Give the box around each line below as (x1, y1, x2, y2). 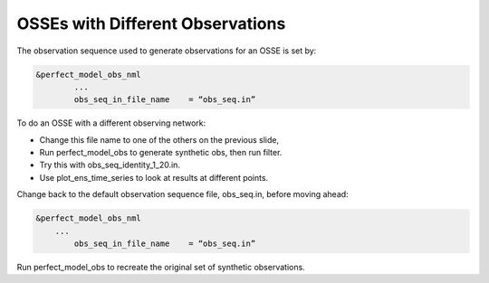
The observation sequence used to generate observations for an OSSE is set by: (16, 45, 317, 56)
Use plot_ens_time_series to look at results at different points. (39, 172, 269, 183)
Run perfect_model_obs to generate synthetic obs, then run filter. (39, 147, 283, 158)
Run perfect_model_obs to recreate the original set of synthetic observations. (16, 262, 305, 272)
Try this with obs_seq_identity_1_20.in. (39, 159, 181, 171)
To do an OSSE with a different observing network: (16, 118, 206, 128)
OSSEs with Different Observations (16, 14, 286, 33)
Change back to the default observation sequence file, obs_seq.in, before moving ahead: (16, 189, 349, 200)
